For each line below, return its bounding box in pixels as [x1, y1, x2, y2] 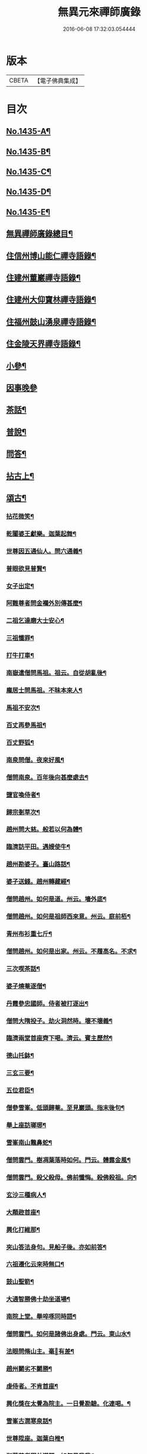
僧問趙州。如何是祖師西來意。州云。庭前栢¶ [6, 912, 131, 921]
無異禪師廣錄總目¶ [6, 229, 73, 239]
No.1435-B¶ [6, 147, 51, 157]
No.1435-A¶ [6, 126, 51, 136]
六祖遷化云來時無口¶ [6, 1260, 65, 1268]
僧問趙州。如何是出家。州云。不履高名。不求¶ [6, 947, 137, 955]
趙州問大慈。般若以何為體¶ [6, 825, 83, 833]
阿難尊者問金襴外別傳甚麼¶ [6, 599, 83, 607]
